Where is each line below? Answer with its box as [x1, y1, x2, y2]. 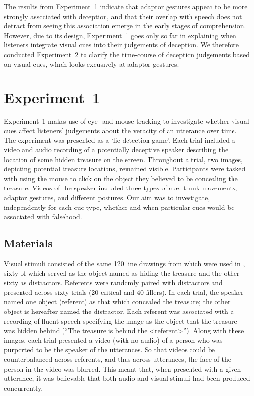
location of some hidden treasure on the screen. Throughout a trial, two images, [4, 154, 243, 164]
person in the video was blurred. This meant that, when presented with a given [4, 363, 241, 374]
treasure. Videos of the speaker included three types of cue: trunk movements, [4, 183, 237, 193]
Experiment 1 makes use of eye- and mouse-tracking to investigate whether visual [4, 116, 249, 126]
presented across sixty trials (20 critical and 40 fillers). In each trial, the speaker [4, 287, 244, 297]
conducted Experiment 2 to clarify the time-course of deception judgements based [4, 49, 250, 59]
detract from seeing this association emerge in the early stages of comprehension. [4, 21, 246, 31]
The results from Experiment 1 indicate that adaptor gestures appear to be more [4, 1, 248, 11]
